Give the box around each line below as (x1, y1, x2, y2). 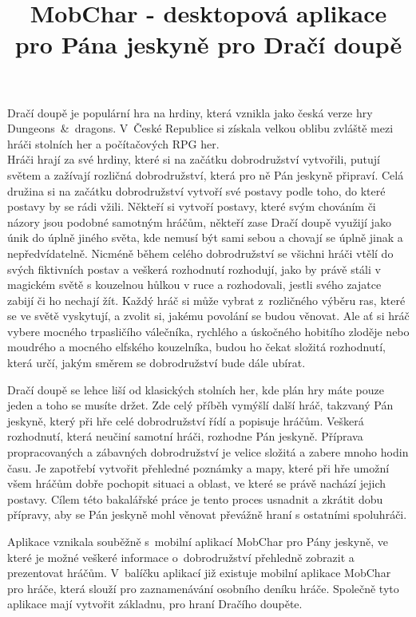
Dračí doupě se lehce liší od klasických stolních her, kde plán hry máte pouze (7, 381, 384, 397)
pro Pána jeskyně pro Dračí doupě (14, 28, 402, 61)
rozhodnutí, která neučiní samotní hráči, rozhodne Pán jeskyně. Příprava (7, 428, 363, 445)
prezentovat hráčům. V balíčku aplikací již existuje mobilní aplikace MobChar (7, 564, 391, 581)
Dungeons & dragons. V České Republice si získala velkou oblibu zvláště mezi (7, 120, 394, 136)
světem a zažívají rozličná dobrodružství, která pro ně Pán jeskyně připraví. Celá (7, 166, 404, 183)
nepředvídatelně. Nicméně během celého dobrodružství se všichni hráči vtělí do (7, 244, 394, 261)
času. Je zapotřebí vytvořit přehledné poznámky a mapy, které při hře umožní (7, 459, 390, 476)
